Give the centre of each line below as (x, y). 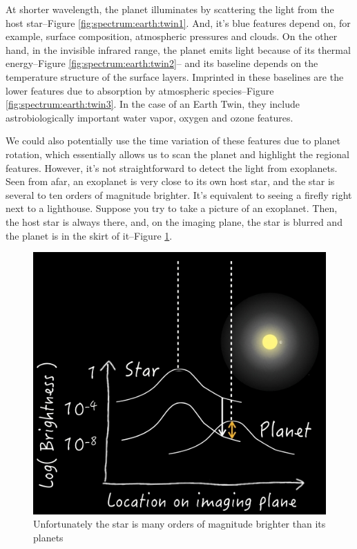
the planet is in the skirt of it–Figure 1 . (89, 235)
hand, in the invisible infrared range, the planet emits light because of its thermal (178, 49)
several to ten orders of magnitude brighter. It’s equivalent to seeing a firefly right (179, 194)
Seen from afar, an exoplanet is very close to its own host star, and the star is (170, 181)
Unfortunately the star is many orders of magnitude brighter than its (180, 524)
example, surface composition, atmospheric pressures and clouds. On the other (172, 36)
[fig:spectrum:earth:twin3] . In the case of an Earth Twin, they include (153, 104)
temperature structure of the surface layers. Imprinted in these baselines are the (175, 76)
